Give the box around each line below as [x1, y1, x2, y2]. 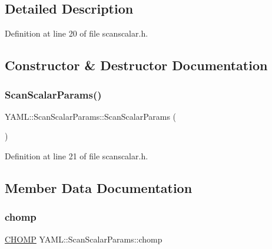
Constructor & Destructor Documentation [5, 56, 268, 74]
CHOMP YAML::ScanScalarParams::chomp [5, 232, 162, 245]
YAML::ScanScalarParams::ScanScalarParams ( [5, 110, 177, 122]
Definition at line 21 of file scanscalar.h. [5, 149, 148, 162]
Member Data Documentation [5, 178, 193, 196]
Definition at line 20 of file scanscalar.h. [5, 27, 148, 40]
